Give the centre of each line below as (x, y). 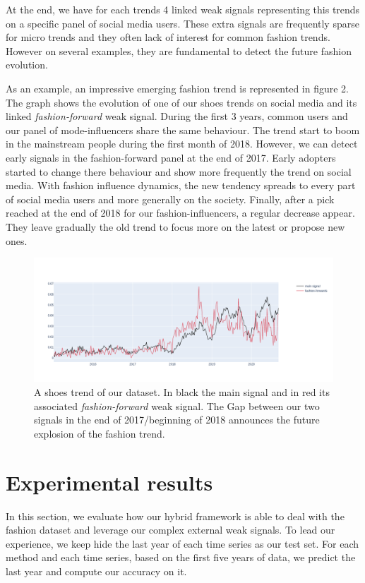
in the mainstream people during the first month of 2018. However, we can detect (182, 144)
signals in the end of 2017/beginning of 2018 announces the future (177, 420)
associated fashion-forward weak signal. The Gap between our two (177, 405)
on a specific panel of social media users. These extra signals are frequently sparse (182, 23)
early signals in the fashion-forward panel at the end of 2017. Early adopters (171, 157)
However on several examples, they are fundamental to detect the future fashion (179, 50)
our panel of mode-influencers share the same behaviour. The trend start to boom (183, 130)
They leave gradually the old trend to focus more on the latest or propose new (175, 226)
